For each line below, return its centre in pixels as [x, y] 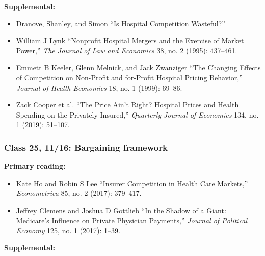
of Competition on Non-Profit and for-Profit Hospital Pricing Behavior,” [129, 77]
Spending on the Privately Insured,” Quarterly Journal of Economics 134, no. [137, 114]
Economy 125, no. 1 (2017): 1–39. [68, 230]
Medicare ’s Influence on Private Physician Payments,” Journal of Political [132, 220]
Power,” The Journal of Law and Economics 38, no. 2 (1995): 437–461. [127, 50]
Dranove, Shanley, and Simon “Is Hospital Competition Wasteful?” [121, 23]
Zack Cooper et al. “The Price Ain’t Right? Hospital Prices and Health [127, 105]
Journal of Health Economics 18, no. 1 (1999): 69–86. [99, 87]
